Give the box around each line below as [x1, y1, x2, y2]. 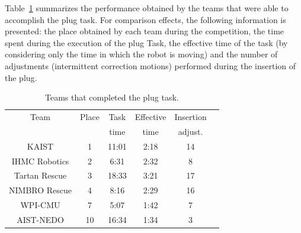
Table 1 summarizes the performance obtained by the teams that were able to [5, 2, 289, 14]
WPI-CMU [20, 199, 60, 211]
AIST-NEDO [17, 213, 64, 225]
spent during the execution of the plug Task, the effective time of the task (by [5, 36, 288, 48]
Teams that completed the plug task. [44, 91, 179, 103]
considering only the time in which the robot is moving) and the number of [5, 48, 278, 60]
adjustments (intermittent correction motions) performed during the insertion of [5, 59, 296, 72]
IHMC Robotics [11, 154, 69, 167]
